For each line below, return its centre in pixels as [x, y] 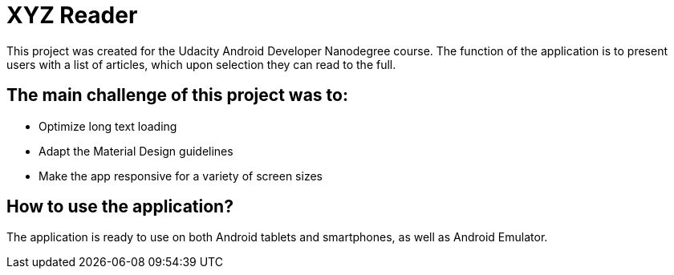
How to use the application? [120, 207]
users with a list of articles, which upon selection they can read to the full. [201, 64]
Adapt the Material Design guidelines [136, 151]
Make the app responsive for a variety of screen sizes [181, 176]
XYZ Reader [72, 15]
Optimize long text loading [108, 126]
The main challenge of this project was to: [177, 95]
